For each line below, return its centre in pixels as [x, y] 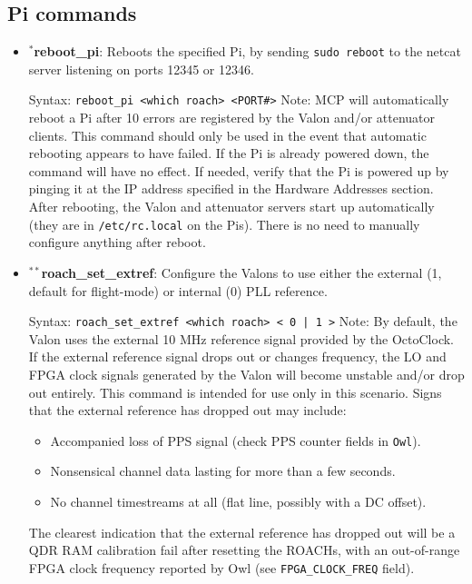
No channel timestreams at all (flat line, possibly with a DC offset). [238, 501]
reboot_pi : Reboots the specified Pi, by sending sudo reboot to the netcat [247, 51]
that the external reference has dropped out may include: [187, 410]
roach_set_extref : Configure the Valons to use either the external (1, [241, 272]
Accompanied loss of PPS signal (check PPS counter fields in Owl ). [236, 440]
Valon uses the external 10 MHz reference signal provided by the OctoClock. [241, 338]
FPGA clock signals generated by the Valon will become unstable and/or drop [246, 374]
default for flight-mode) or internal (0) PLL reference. [178, 290]
